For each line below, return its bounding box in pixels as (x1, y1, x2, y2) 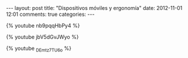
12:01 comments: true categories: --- (6, 11, 95, 18)
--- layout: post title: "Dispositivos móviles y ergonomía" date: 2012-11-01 (6, 5, 183, 11)
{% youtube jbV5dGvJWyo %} (6, 33, 79, 40)
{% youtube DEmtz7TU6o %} (6, 45, 72, 53)
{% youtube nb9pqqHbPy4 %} (6, 22, 80, 29)
